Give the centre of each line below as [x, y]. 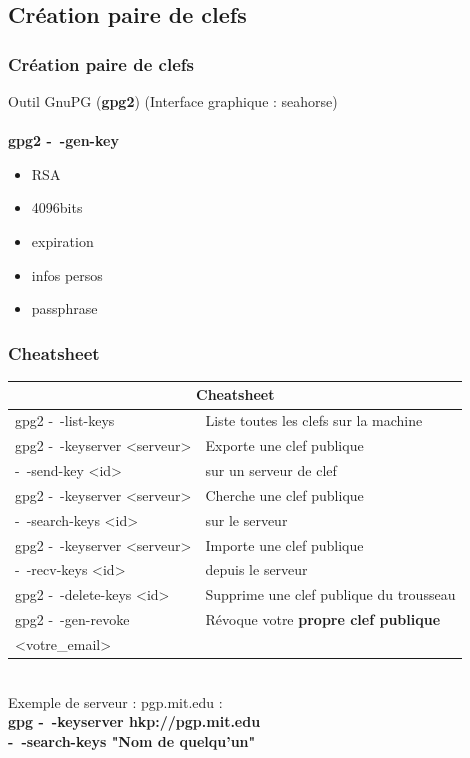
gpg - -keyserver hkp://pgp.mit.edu [134, 721]
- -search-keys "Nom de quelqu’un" [132, 740]
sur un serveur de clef [271, 470]
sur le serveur [246, 519]
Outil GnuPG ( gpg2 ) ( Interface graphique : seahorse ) [173, 101]
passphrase [64, 308]
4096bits [57, 207]
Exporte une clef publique [284, 445]
